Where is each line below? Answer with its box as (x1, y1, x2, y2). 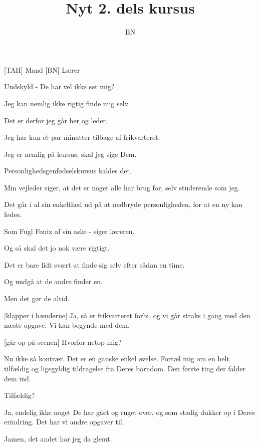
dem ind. (4, 373, 31, 383)
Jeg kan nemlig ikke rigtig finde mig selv (4, 98, 129, 108)
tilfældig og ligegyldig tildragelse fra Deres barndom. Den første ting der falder (4, 363, 245, 373)
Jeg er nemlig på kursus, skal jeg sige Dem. (4, 148, 137, 159)
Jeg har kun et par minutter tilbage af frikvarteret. (4, 132, 160, 142)
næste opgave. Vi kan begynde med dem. (4, 320, 130, 330)
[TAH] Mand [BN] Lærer (4, 64, 80, 75)
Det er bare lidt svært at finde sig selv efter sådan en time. (4, 259, 185, 270)
